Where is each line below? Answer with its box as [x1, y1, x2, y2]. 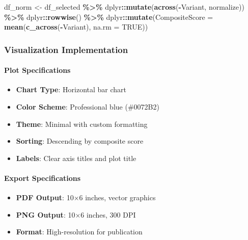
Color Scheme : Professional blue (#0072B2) [16, 101, 159, 112]
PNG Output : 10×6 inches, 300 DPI [16, 209, 136, 220]
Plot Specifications [4, 65, 71, 75]
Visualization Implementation [4, 43, 128, 56]
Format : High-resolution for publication [16, 226, 143, 237]
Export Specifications [4, 172, 81, 183]
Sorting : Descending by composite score [16, 136, 144, 146]
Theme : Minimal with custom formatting [16, 118, 148, 129]
